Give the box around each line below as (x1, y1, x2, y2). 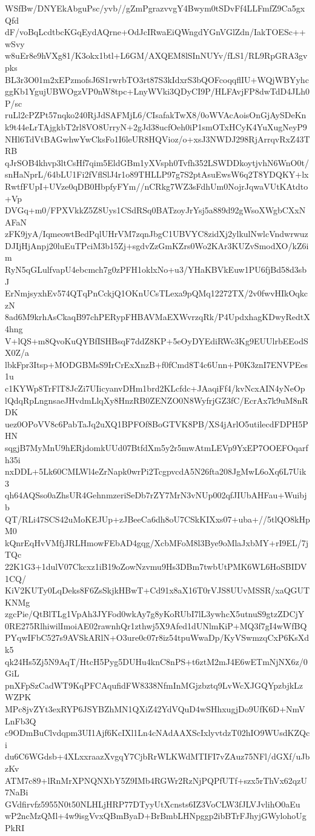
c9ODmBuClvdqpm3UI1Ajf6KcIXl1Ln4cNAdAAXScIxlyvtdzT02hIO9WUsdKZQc (5, 726, 310, 739)
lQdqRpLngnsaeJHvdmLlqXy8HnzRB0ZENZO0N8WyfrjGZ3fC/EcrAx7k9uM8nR (5, 393, 308, 406)
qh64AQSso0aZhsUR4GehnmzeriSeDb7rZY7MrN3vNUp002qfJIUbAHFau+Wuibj (5, 489, 307, 501)
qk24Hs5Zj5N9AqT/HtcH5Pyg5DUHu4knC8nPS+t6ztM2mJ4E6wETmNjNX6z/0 (5, 655, 308, 667)
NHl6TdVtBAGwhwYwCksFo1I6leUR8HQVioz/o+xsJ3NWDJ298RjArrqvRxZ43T (5, 132, 310, 145)
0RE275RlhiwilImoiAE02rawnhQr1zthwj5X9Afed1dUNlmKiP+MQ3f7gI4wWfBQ (5, 619, 307, 632)
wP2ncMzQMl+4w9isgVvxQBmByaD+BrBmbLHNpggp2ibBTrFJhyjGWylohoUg (5, 809, 307, 822)
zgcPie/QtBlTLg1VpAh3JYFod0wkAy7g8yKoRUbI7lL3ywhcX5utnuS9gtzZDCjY (5, 607, 305, 620)
